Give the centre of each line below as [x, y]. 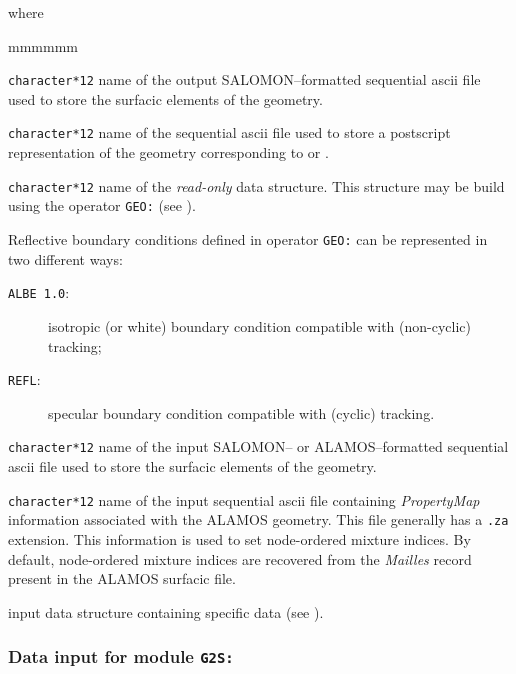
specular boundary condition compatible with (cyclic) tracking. [241, 412]
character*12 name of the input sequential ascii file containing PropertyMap [244, 499]
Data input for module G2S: [121, 656]
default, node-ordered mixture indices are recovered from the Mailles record [240, 558]
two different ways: [65, 258]
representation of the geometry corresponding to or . [168, 152]
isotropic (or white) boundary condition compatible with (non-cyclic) [259, 325]
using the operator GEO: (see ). [102, 205]
